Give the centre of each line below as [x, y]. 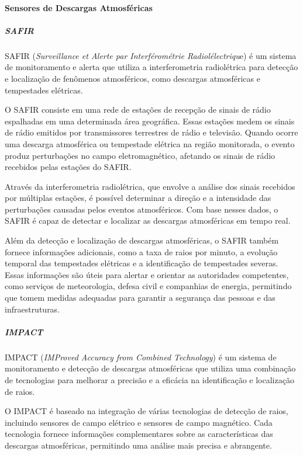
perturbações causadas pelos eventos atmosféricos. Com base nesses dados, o [142, 209]
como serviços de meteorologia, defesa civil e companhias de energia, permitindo [148, 286]
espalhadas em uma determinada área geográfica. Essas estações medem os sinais [150, 121]
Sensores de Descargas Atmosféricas [79, 7]
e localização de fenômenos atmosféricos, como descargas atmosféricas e [132, 78]
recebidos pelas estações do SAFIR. [68, 167]
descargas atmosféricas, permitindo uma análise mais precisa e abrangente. [138, 445]
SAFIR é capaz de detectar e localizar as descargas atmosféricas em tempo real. [148, 220]
